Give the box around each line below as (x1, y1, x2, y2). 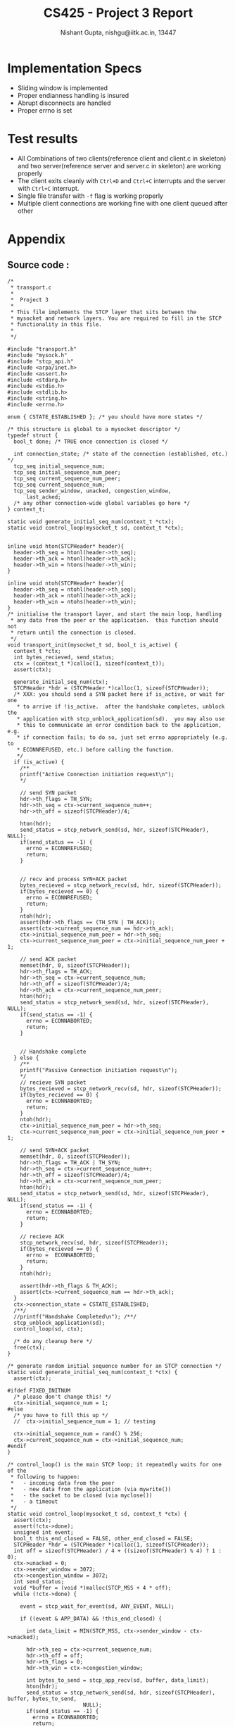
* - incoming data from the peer (10, 1479, 115, 1487)
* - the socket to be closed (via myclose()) (10, 1492, 153, 1499)
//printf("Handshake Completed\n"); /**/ (13, 1313, 137, 1320)
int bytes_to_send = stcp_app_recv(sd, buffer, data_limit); (25, 1676, 210, 1684)
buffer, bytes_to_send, (7, 1695, 77, 1702)
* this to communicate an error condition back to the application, (16, 721, 222, 728)
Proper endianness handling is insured (17, 91, 129, 99)
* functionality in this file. (10, 320, 102, 328)
